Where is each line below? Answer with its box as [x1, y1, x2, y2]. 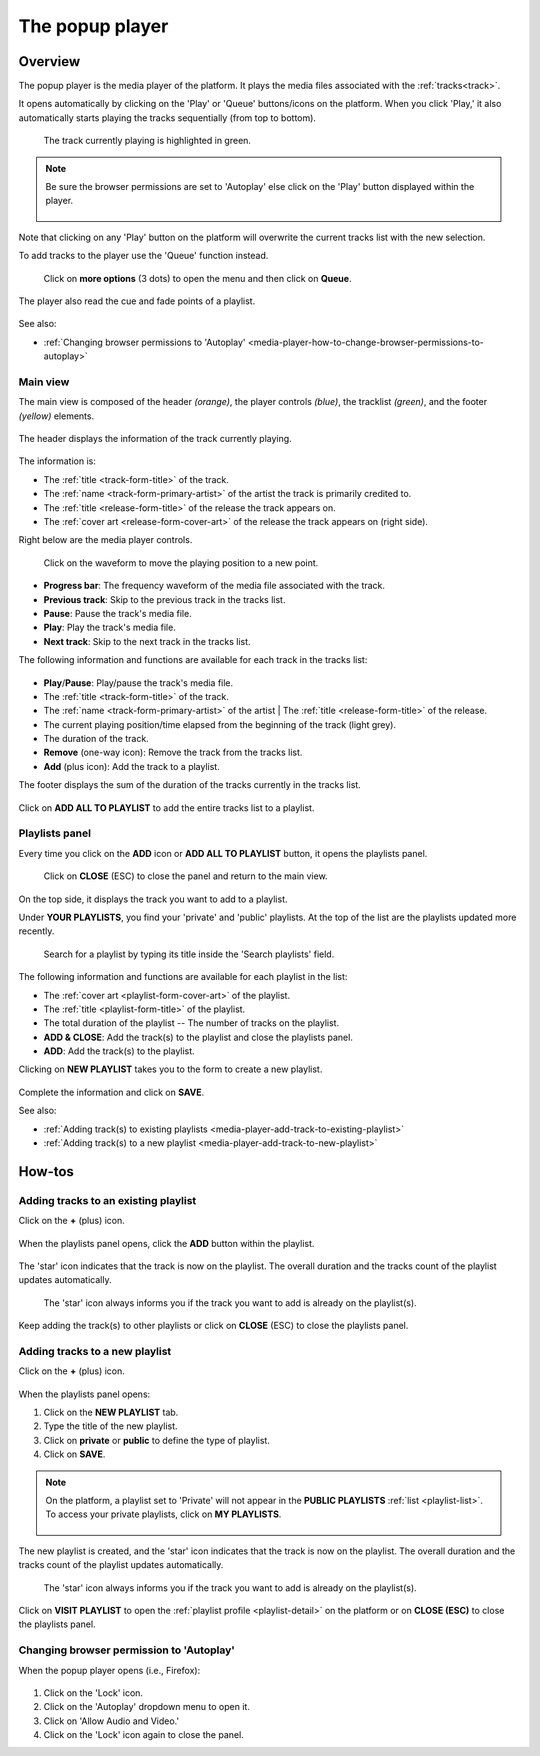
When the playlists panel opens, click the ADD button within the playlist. [18, 1237, 315, 1249]
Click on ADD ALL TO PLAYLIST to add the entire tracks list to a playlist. [18, 801, 315, 814]
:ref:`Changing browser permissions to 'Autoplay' [43, 336, 246, 348]
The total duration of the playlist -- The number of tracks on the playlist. [43, 1017, 340, 1029]
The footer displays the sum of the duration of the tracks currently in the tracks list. [18, 779, 362, 791]
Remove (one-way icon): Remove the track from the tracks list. [43, 746, 303, 759]
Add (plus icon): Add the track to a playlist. [43, 760, 220, 772]
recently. [18, 925, 55, 937]
